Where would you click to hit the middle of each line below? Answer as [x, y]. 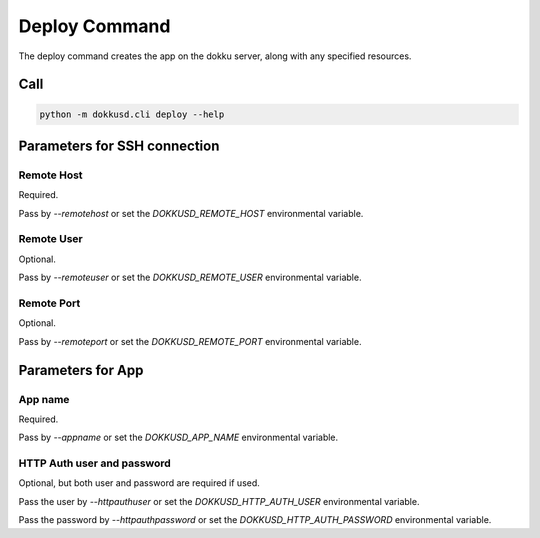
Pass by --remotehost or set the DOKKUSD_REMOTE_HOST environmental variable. [191, 213]
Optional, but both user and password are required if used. [139, 483]
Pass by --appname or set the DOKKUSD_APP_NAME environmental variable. [178, 437]
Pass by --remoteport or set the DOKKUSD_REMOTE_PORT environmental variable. [190, 341]
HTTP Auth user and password [95, 463]
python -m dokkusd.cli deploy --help [132, 114]
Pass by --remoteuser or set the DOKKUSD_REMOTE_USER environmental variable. [190, 277]
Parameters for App [81, 370]
